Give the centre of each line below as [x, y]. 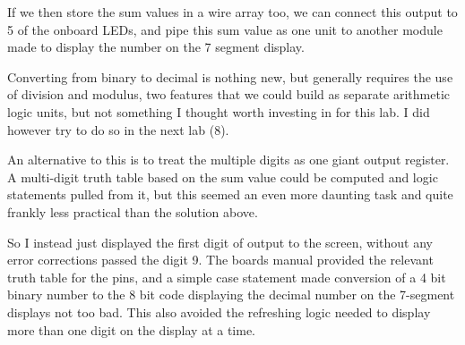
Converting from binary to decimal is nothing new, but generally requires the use [230, 76]
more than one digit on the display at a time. [132, 329]
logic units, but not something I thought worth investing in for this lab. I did [219, 111]
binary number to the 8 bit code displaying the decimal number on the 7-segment [231, 295]
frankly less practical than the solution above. [133, 211]
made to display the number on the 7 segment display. [156, 47]
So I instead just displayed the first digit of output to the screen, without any [220, 242]
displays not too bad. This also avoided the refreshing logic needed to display [219, 311]
